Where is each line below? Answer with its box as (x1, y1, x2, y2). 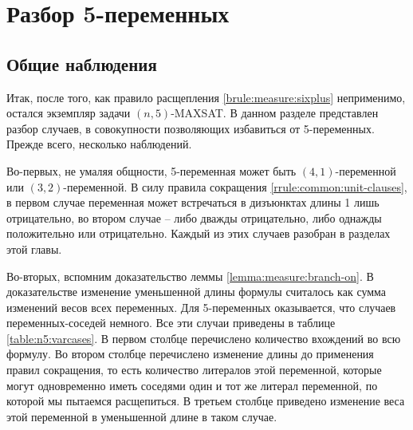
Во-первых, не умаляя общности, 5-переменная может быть (6, 162, 297, 179)
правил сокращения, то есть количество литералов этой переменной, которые (6, 361, 382, 378)
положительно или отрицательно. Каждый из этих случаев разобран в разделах (6, 225, 391, 242)
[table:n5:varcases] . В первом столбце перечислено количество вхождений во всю (6, 329, 401, 346)
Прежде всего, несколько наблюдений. (6, 136, 192, 152)
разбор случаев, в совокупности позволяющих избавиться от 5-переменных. (6, 120, 375, 136)
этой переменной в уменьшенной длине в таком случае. (6, 408, 277, 424)
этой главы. (6, 240, 62, 257)
